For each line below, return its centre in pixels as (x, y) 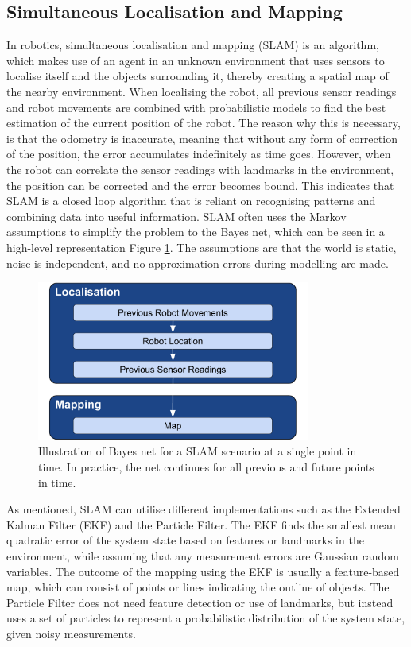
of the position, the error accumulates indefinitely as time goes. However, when (199, 154)
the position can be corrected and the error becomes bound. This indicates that (200, 185)
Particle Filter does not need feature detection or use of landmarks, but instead (200, 602)
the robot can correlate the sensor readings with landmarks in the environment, (200, 169)
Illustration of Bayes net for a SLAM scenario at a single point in (198, 451)
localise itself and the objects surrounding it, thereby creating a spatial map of (198, 76)
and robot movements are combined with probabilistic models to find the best (196, 107)
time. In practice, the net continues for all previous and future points (206, 467)
